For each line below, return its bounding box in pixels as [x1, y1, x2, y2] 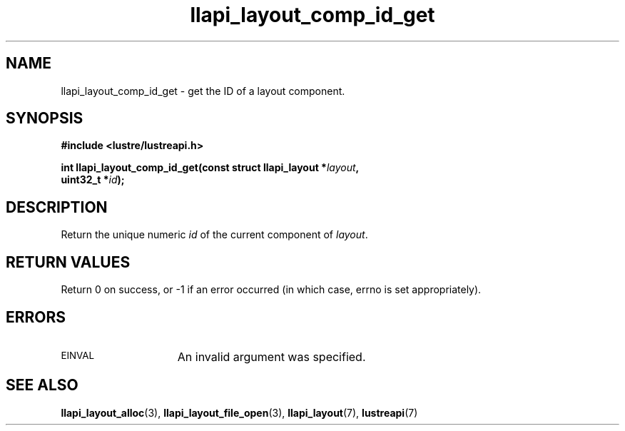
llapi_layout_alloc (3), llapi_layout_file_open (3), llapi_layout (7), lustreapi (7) [61, 406, 418, 419]
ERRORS [6, 308, 66, 326]
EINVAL [61, 349, 95, 361]
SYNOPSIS [6, 109, 83, 128]
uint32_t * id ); [61, 173, 125, 186]
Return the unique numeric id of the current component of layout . [61, 228, 368, 241]
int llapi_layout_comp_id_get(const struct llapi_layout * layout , [61, 161, 360, 174]
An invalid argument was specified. [177, 349, 366, 364]
